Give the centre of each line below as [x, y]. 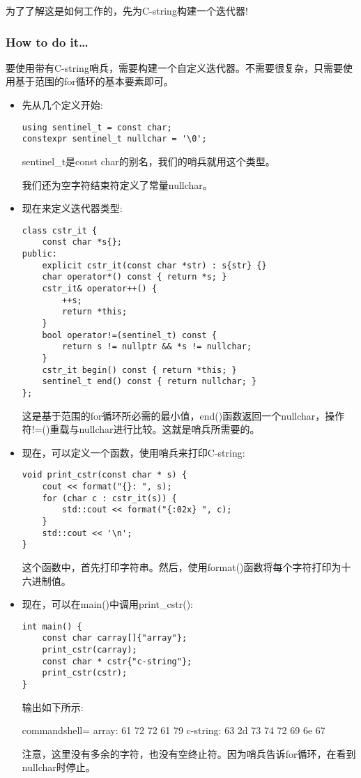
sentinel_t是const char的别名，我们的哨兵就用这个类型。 [148, 161]
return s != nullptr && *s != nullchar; [157, 347]
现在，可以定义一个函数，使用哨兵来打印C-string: [133, 452]
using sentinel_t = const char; [97, 127]
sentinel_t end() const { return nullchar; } [149, 382]
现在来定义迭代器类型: [72, 208]
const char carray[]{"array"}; [115, 638]
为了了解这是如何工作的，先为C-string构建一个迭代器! [127, 10]
